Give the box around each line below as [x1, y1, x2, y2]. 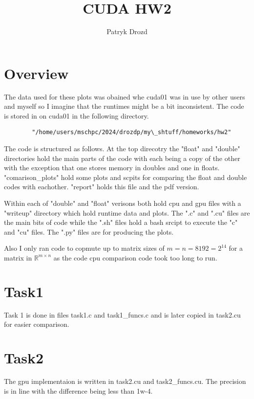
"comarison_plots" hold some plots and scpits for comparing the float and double [4, 172, 247, 182]
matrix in [4, 252, 32, 262]
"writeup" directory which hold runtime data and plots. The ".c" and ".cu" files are [4, 207, 250, 218]
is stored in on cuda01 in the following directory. [4, 110, 149, 120]
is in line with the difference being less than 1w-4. [4, 385, 153, 396]
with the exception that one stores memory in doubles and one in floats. [4, 162, 220, 173]
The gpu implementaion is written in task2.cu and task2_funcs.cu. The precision [4, 376, 246, 386]
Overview [4, 63, 69, 83]
